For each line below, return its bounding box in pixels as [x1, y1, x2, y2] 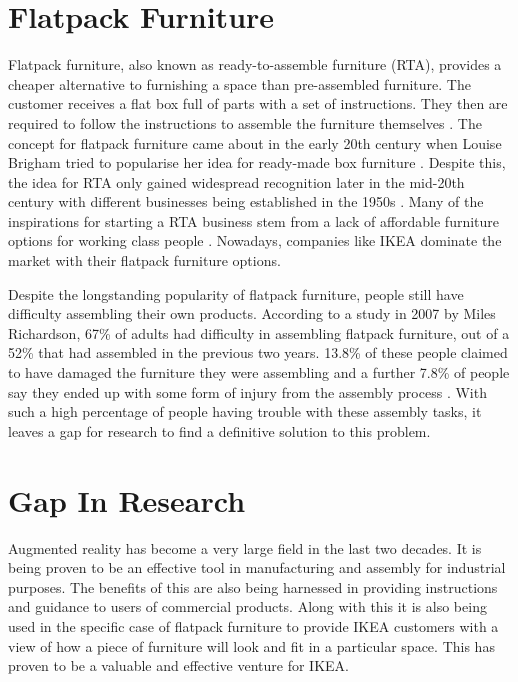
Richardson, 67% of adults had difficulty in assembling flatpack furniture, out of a [8, 322, 510, 343]
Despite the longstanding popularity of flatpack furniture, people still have [8, 283, 464, 304]
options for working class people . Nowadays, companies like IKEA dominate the [8, 230, 502, 251]
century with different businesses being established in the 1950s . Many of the [8, 191, 484, 212]
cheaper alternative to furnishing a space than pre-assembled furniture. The [8, 73, 471, 94]
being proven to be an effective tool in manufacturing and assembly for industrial [8, 557, 506, 578]
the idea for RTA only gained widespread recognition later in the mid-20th [8, 171, 465, 192]
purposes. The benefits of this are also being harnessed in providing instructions [8, 576, 498, 597]
